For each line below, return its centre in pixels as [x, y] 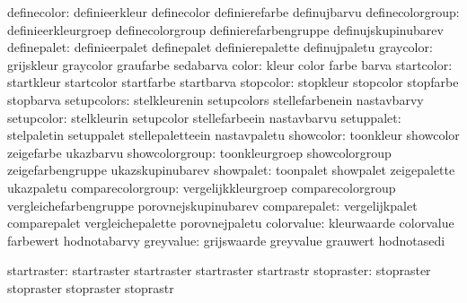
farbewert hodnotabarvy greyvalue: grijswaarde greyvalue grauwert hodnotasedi [226, 240]
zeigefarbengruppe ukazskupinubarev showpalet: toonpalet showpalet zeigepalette [231, 170]
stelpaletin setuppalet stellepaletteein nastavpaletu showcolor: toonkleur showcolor [233, 135]
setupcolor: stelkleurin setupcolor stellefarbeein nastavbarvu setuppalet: [204, 117]
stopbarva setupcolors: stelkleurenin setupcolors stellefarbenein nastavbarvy [216, 99]
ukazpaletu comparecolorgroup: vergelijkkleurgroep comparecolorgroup [202, 187]
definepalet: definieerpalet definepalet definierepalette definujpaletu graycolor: [220, 47]
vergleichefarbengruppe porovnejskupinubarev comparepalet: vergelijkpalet [212, 205]
